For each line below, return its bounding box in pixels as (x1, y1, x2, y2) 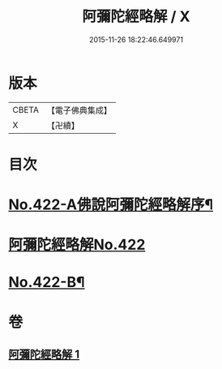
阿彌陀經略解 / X (82, 7, 190, 26)
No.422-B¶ (8, 273, 85, 292)
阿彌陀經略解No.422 (8, 236, 146, 254)
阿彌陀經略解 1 (8, 348, 80, 362)
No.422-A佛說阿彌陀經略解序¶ (8, 195, 213, 214)
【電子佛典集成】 (46, 105, 112, 116)
